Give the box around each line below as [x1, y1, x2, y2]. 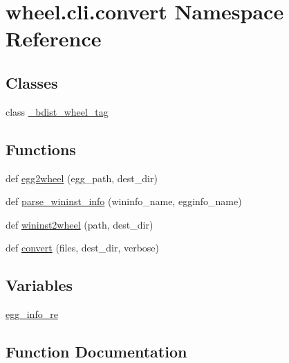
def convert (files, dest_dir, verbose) [6, 240, 160, 255]
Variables [6, 274, 73, 296]
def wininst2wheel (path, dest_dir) [6, 217, 153, 231]
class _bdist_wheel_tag [6, 104, 109, 118]
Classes [6, 71, 58, 93]
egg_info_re [6, 307, 58, 321]
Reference [6, 24, 102, 53]
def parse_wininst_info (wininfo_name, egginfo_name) [6, 194, 242, 209]
